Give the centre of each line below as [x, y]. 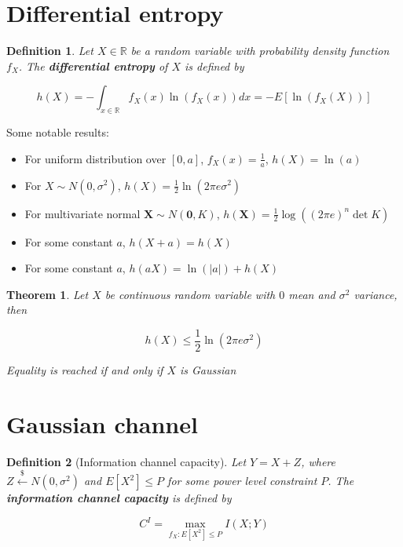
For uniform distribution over [95, 158]
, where [318, 461]
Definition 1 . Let [50, 51]
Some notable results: [58, 132]
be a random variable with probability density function [260, 51]
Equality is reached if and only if [85, 369]
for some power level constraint [242, 481]
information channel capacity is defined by [119, 498]
